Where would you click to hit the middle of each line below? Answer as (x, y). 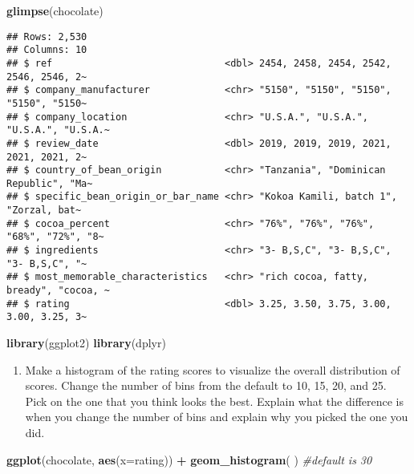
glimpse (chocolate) (55, 10)
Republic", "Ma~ (50, 183)
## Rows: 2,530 (47, 36)
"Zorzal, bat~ (44, 211)
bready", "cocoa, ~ (58, 291)
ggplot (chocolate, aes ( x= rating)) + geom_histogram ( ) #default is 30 (189, 459)
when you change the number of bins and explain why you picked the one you (217, 417)
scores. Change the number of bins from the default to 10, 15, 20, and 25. (206, 385)
